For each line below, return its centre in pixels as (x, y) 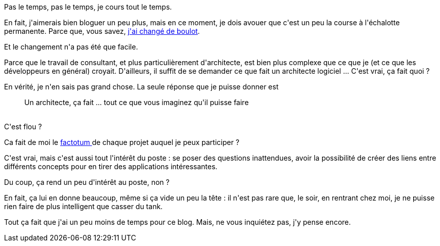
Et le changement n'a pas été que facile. (71, 47)
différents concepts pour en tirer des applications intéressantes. (111, 166)
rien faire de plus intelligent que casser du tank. (84, 206)
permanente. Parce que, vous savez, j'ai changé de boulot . (102, 31)
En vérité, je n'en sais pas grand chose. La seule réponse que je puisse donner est (141, 87)
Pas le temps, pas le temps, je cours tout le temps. (88, 7)
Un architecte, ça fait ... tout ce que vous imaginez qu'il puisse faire (137, 102)
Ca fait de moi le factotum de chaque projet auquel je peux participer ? (122, 142)
